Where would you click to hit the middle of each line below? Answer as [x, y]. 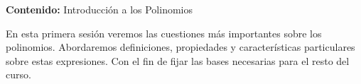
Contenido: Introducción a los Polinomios [99, 9]
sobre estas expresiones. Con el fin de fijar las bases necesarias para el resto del [178, 60]
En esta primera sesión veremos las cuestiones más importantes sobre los [164, 33]
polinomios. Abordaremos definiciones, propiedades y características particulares [180, 47]
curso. [18, 74]
